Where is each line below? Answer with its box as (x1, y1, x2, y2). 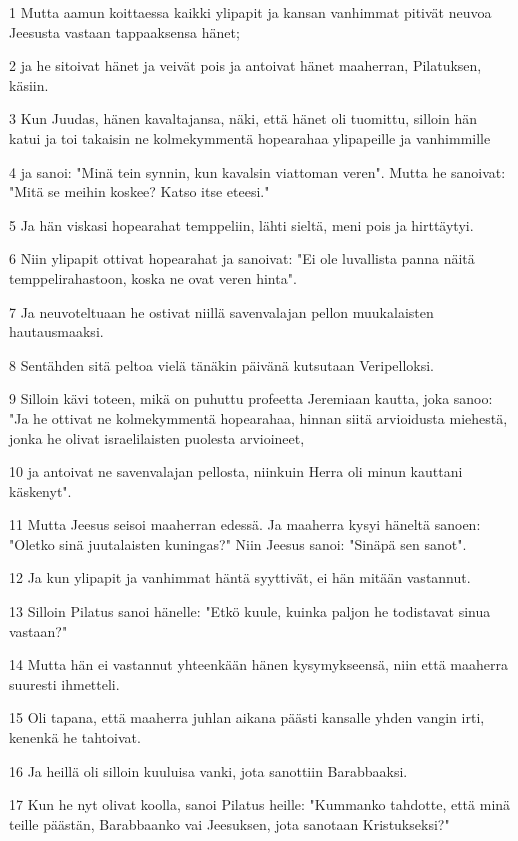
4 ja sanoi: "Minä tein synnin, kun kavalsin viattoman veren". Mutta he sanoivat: (9, 161, 506, 182)
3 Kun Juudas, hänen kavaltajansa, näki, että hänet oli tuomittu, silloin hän (9, 108, 477, 129)
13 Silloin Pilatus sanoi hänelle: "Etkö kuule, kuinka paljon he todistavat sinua (9, 601, 491, 622)
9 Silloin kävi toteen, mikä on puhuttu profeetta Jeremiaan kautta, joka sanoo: (9, 388, 493, 409)
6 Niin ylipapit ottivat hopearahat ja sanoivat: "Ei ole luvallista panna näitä (9, 248, 475, 269)
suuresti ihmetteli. (9, 673, 120, 694)
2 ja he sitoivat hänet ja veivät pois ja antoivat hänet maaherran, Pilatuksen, (9, 55, 482, 76)
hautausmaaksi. (9, 321, 104, 342)
